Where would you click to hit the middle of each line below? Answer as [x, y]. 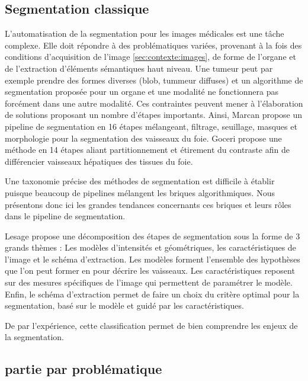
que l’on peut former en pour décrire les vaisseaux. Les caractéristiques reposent [150, 270]
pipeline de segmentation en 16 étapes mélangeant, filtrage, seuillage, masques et [151, 126]
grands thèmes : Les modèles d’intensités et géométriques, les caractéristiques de [150, 247]
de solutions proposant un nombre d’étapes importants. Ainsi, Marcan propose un [154, 115]
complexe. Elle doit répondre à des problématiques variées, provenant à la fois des [153, 45]
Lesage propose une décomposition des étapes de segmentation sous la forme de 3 [153, 236]
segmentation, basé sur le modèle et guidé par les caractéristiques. [124, 305]
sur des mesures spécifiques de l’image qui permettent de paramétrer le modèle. [149, 282]
